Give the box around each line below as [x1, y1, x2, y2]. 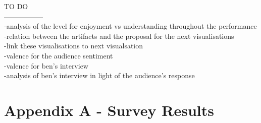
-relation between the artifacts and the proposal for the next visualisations [4, 30, 234, 41]
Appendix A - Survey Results [4, 99, 215, 120]
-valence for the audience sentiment [4, 50, 113, 60]
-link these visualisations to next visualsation [4, 40, 143, 51]
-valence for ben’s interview [4, 60, 88, 71]
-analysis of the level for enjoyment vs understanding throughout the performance [4, 21, 257, 31]
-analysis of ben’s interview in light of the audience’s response [4, 70, 195, 81]
